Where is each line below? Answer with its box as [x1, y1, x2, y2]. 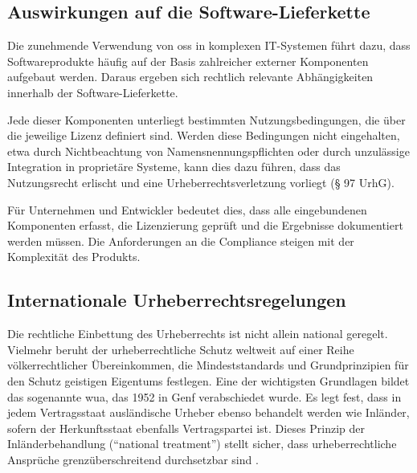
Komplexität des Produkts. [7, 248, 141, 265]
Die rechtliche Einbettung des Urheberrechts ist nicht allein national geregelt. [7, 325, 388, 342]
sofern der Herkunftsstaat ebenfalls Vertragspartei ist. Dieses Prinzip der [7, 419, 366, 436]
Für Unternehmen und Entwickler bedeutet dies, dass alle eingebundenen [7, 201, 367, 218]
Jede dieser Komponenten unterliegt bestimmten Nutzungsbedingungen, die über [7, 111, 406, 128]
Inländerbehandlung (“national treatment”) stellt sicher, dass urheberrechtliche [7, 435, 397, 452]
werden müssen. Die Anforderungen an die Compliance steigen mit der [7, 232, 354, 249]
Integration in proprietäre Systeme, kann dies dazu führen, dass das [7, 158, 341, 175]
